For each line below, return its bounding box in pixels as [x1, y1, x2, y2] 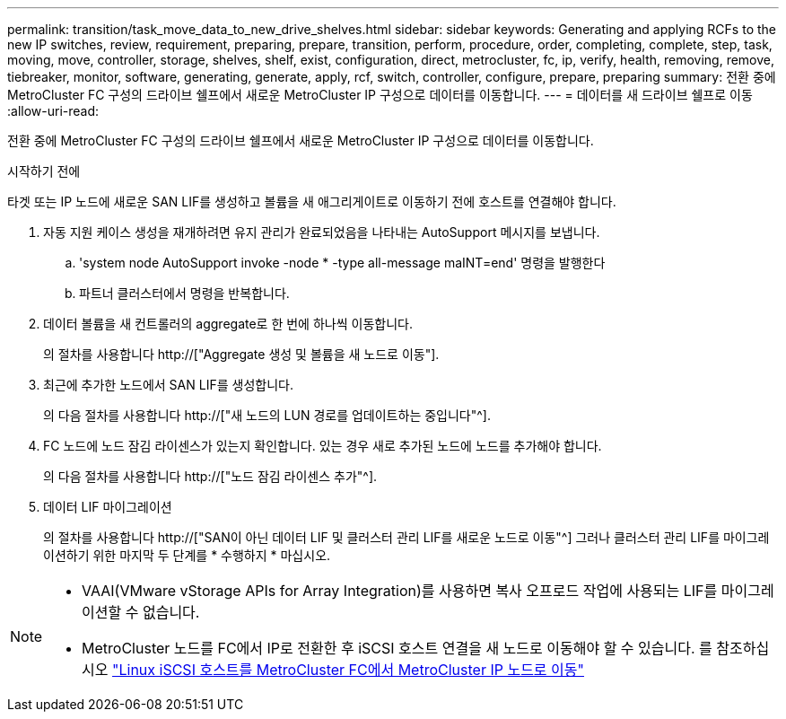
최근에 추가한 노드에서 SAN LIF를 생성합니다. [43, 377, 293, 392]
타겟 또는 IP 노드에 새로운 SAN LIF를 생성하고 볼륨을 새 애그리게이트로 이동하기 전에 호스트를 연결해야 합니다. [7, 194, 616, 209]
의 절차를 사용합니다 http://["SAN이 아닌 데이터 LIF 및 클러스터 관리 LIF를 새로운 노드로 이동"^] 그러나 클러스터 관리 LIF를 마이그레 [43, 530, 770, 545]
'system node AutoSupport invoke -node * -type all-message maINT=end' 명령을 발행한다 [79, 255, 606, 270]
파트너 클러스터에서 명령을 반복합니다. [79, 285, 290, 301]
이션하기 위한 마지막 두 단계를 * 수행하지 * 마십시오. [43, 548, 331, 563]
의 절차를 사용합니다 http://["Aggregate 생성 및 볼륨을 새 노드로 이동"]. [43, 346, 440, 362]
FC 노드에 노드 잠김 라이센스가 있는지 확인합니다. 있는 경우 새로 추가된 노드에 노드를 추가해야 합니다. [43, 438, 602, 453]
